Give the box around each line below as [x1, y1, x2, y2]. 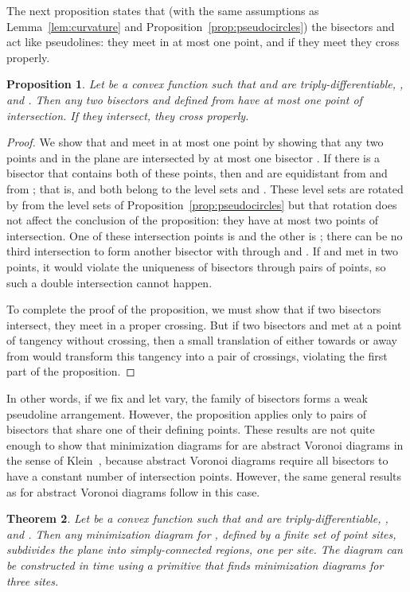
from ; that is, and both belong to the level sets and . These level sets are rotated [6, 180, 404, 197]
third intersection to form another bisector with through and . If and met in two [6, 243, 398, 259]
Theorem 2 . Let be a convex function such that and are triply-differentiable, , [6, 510, 389, 527]
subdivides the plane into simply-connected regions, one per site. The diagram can [6, 541, 403, 558]
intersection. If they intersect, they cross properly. [6, 107, 249, 123]
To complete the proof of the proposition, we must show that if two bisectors [6, 301, 381, 317]
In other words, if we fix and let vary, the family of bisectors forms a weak [6, 390, 368, 407]
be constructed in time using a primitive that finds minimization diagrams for [6, 557, 384, 573]
